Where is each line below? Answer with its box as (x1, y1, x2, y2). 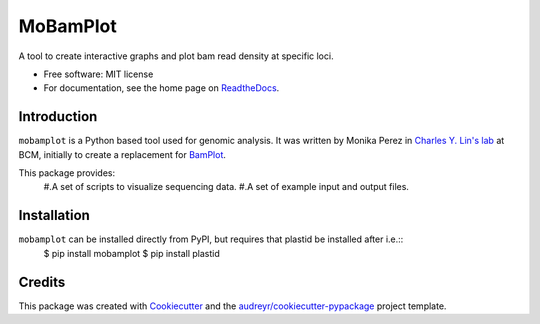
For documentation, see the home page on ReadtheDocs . (43, 82, 280, 94)
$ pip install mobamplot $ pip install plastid (43, 247, 220, 259)
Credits (18, 273, 66, 290)
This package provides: (18, 167, 115, 179)
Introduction (18, 108, 98, 125)
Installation (18, 207, 90, 224)
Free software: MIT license (43, 68, 154, 80)
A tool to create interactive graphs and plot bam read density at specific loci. (18, 50, 334, 62)
